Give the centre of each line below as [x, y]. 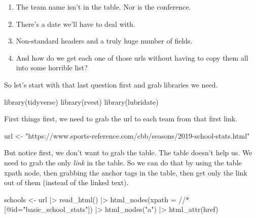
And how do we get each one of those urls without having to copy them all [132, 57]
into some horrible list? [52, 68]
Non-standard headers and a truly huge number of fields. [104, 41]
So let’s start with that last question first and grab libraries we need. [111, 84]
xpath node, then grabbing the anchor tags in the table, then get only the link [126, 172]
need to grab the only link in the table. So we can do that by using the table [123, 162]
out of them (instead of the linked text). [66, 182]
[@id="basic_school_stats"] [47, 209]
